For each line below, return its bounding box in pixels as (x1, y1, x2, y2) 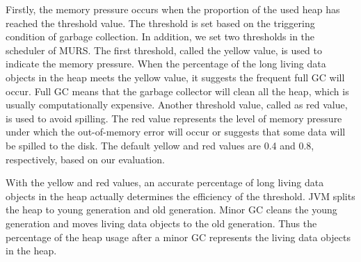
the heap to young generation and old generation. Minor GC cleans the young (6, 202, 337, 217)
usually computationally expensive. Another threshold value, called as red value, (6, 97, 348, 112)
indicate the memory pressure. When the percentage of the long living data (6, 56, 326, 71)
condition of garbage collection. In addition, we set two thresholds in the (6, 29, 315, 44)
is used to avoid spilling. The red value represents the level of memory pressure (6, 110, 342, 125)
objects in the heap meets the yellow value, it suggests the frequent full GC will (6, 69, 345, 84)
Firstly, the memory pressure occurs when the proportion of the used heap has (6, 2, 340, 16)
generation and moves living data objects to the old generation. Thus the (6, 215, 317, 230)
